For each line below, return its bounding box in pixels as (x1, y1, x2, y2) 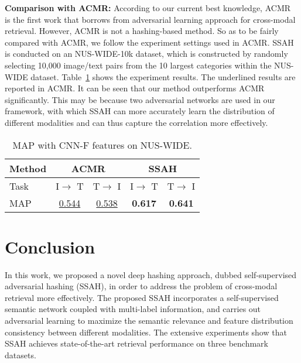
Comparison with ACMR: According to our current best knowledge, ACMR (5, 2, 291, 13)
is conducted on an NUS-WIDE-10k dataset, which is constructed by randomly (5, 47, 288, 60)
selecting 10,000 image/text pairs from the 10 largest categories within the (5, 59, 272, 71)
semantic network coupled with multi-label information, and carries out (5, 303, 261, 315)
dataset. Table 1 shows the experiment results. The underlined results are (30, 70, 296, 83)
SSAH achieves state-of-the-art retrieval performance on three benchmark (5, 337, 268, 350)
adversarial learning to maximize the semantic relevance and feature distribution (5, 314, 293, 327)
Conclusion (5, 234, 95, 258)
